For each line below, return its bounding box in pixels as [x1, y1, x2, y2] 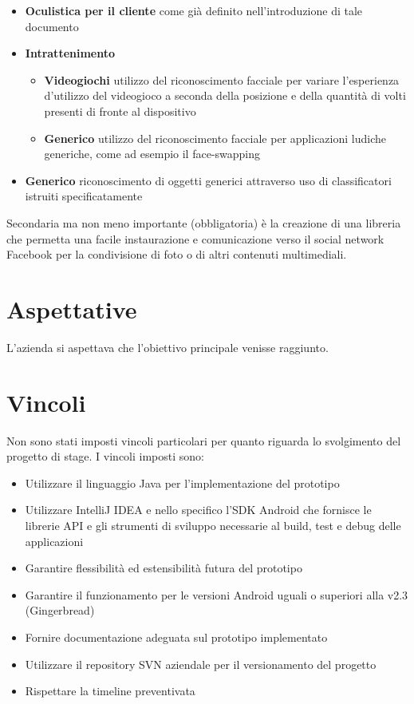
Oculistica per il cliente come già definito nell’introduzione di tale [25, 2, 363, 18]
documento [25, 18, 79, 34]
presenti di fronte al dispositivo [44, 102, 196, 119]
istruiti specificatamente [25, 188, 143, 204]
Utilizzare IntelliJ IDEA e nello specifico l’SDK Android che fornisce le [25, 501, 372, 518]
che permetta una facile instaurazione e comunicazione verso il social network [6, 230, 384, 247]
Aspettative [6, 292, 137, 325]
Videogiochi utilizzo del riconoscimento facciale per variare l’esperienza [44, 71, 400, 88]
